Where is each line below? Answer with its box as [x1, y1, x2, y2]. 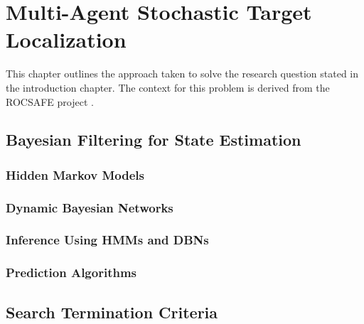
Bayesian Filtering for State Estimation [6, 129, 301, 151]
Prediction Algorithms [6, 264, 137, 281]
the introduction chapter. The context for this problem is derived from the [6, 80, 330, 94]
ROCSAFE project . [6, 94, 94, 109]
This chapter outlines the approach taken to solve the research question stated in [6, 66, 359, 81]
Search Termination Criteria [6, 301, 218, 323]
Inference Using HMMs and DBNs [6, 231, 209, 249]
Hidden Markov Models [6, 166, 144, 183]
